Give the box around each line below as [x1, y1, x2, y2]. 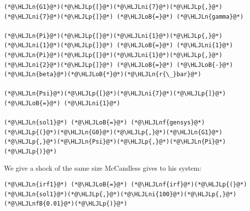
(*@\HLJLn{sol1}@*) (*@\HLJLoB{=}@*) [4, 119, 127, 126]
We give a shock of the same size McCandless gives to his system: [4, 162, 202, 173]
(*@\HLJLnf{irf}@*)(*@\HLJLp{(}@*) [130, 181, 247, 188]
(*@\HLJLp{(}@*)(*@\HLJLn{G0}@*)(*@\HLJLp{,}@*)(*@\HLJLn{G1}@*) [4, 128, 222, 136]
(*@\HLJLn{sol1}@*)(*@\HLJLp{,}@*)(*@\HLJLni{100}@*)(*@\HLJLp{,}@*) [4, 190, 237, 198]
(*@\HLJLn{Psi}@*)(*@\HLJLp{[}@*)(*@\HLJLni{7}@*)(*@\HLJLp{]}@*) [4, 90, 226, 97]
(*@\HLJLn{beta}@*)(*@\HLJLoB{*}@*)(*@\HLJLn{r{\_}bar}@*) [4, 71, 201, 78]
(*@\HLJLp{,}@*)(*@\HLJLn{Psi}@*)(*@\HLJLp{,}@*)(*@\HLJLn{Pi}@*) [4, 138, 226, 146]
